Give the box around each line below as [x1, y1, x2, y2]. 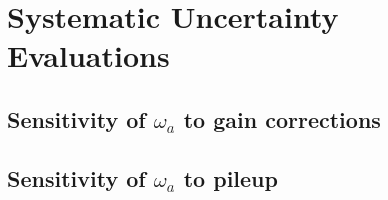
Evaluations [7, 35, 170, 76]
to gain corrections [183, 103, 381, 134]
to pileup [183, 162, 278, 193]
